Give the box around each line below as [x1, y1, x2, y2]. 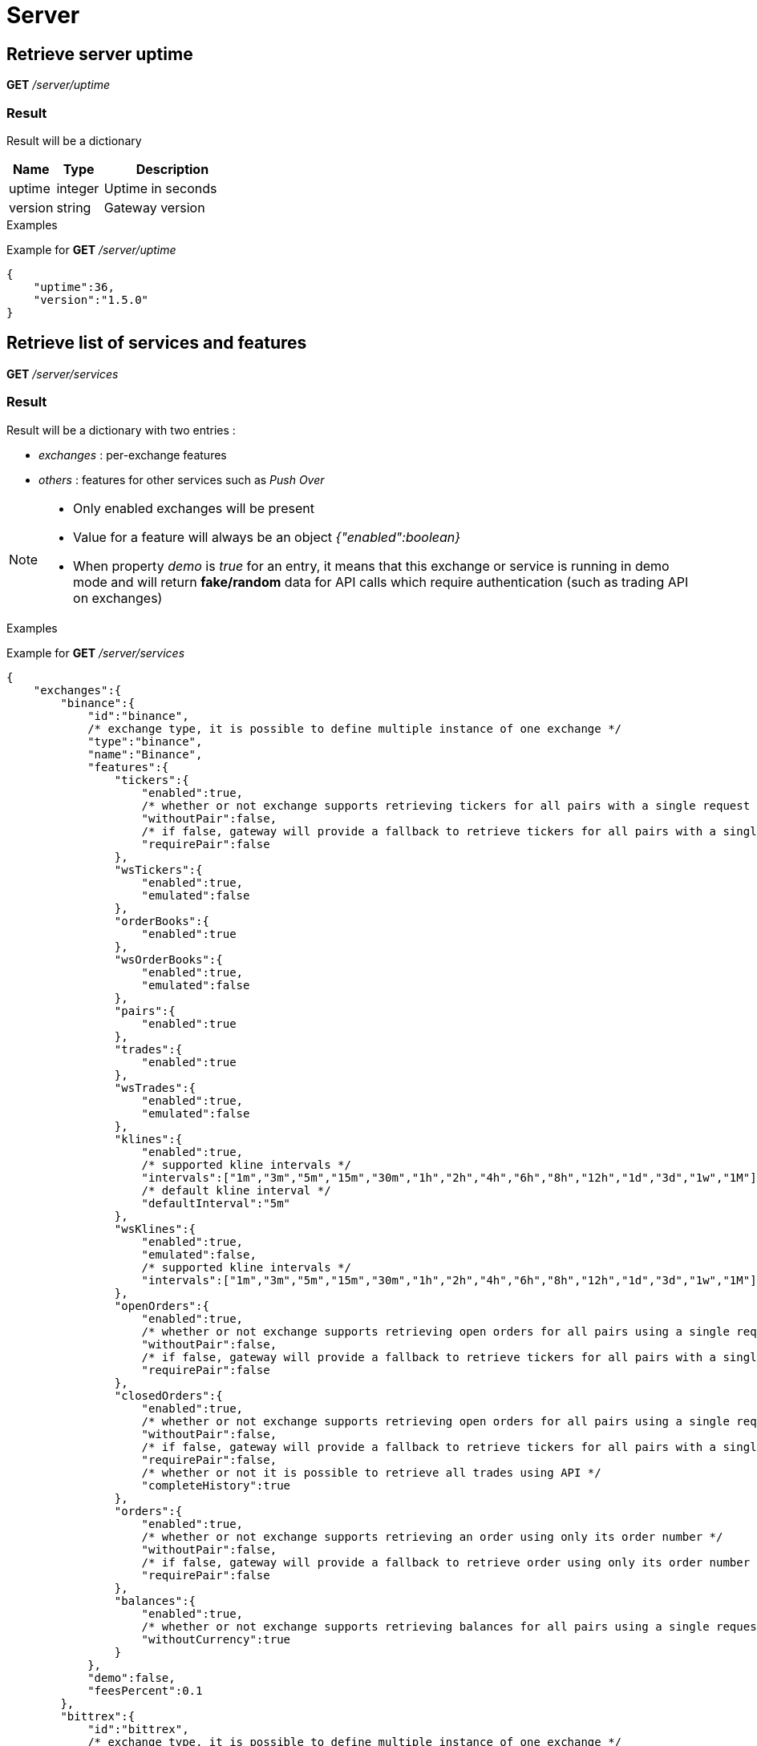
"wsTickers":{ [114, 863, 203, 876]
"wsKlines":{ [114, 1222, 196, 1235]
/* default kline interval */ [141, 1183, 331, 1197]
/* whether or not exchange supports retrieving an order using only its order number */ [141, 1530, 723, 1543]
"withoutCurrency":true [141, 1632, 291, 1646]
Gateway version [103, 199, 205, 216]
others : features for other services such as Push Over [38, 472, 325, 487]
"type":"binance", [87, 734, 203, 748]
